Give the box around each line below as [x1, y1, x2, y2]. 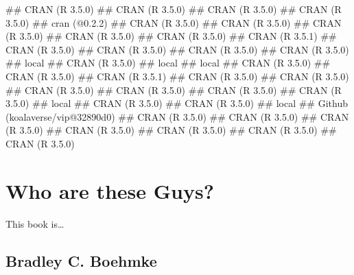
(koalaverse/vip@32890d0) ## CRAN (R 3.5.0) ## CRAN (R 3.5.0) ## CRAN [5, 109, 349, 123]
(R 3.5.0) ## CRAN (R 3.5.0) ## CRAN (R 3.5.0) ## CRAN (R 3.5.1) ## [5, 29, 337, 43]
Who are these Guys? [5, 176, 214, 204]
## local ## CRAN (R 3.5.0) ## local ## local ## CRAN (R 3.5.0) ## [5, 56, 331, 70]
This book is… [5, 216, 64, 230]
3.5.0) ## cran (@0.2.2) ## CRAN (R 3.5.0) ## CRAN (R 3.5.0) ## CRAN [5, 15, 342, 29]
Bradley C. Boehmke [5, 250, 157, 271]
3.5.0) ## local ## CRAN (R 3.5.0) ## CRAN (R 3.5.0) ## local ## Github [5, 96, 348, 110]
